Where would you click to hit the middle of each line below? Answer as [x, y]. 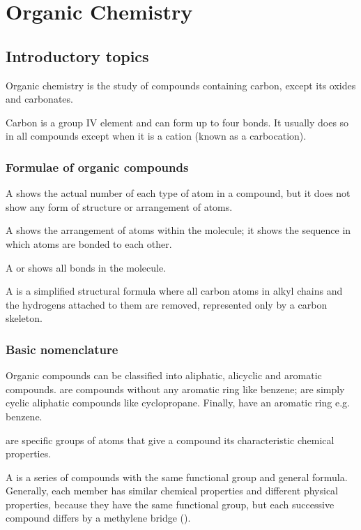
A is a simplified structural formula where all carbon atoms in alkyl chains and [174, 291]
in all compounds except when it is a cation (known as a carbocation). [156, 136]
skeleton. [24, 318]
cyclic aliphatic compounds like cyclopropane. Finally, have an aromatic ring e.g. [178, 403]
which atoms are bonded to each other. [89, 243]
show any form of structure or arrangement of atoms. [119, 206]
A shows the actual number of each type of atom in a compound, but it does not [178, 193]
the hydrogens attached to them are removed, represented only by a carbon [167, 304]
